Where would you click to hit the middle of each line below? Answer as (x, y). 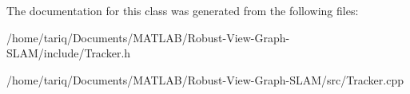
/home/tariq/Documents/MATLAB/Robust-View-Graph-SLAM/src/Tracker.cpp (205, 79)
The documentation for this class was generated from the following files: (183, 10)
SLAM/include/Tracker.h (69, 53)
